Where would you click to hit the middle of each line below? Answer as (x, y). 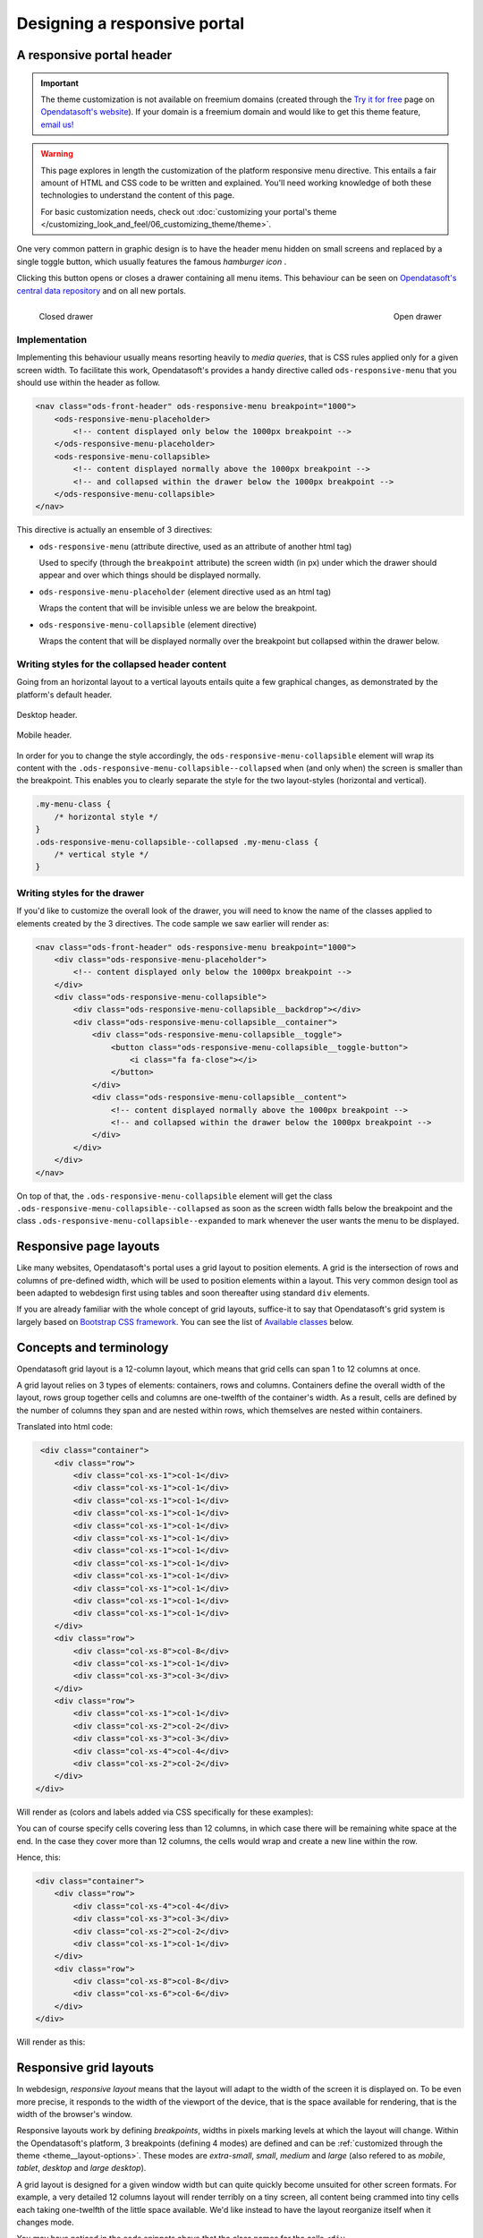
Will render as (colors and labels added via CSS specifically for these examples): (165, 1812)
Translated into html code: (65, 1427)
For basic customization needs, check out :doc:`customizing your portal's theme (189, 211)
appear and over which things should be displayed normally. (150, 575)
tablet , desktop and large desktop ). (81, 2168)
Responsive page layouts (88, 1247)
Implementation (52, 340)
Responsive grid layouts (85, 2068)
